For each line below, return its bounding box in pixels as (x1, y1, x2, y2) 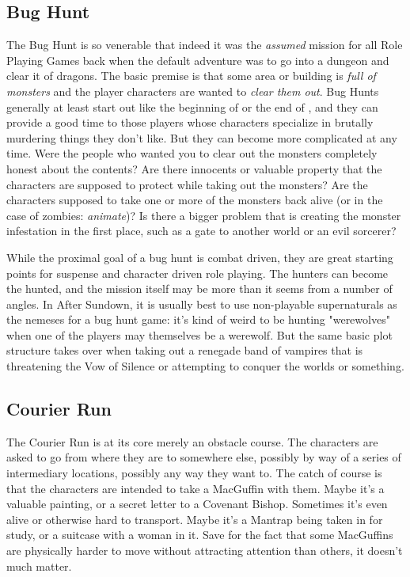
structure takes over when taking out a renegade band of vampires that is (6, 342, 363, 359)
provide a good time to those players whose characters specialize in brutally (6, 114, 374, 131)
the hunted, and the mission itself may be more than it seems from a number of (6, 280, 393, 297)
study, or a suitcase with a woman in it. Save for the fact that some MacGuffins (6, 526, 393, 543)
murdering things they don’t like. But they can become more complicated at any (6, 129, 397, 146)
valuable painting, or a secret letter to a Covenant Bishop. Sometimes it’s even (6, 495, 388, 512)
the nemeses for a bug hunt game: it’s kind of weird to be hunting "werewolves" (6, 311, 390, 328)
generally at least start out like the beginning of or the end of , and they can (6, 98, 378, 115)
